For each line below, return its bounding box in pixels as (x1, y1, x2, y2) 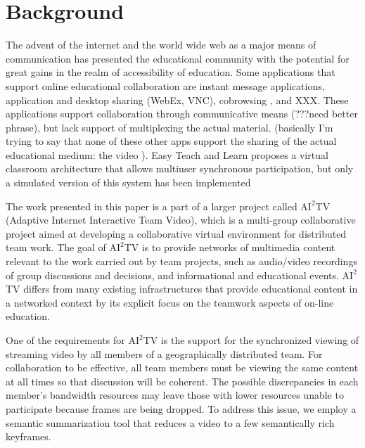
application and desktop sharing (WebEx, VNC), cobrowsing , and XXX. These (6, 92, 349, 107)
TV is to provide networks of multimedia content (124, 240, 335, 255)
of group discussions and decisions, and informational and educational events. (6, 267, 339, 282)
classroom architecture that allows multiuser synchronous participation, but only (6, 161, 354, 176)
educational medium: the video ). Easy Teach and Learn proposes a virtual (6, 147, 328, 162)
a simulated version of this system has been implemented (6, 175, 251, 190)
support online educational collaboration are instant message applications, (6, 78, 325, 93)
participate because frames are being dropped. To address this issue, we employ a (6, 401, 357, 416)
